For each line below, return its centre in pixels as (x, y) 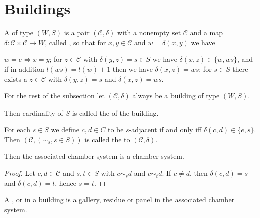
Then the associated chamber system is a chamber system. (94, 156)
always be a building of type (176, 96)
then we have (133, 69)
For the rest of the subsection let (54, 96)
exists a (16, 79)
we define (65, 129)
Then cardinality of (34, 112)
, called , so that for (75, 42)
